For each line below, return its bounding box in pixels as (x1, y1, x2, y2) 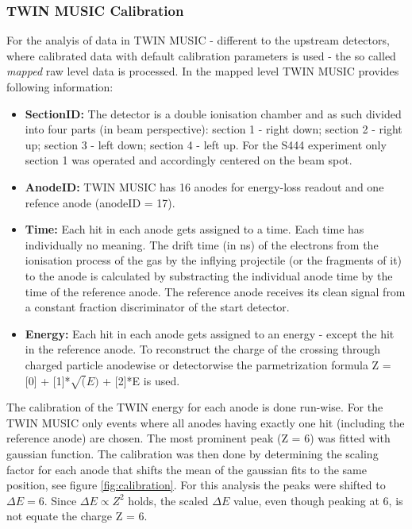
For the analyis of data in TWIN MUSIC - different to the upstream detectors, (6, 32, 390, 48)
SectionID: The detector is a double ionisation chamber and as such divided (25, 105, 402, 122)
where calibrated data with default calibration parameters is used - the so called (6, 47, 396, 64)
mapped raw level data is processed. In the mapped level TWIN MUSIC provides (6, 63, 399, 79)
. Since (44, 492, 77, 508)
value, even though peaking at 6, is (233, 492, 403, 508)
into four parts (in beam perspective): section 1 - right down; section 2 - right (25, 121, 402, 137)
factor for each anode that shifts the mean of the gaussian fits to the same (6, 461, 367, 477)
